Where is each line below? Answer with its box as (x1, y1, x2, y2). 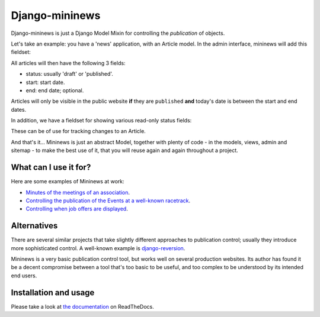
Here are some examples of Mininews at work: (11, 178, 124, 185)
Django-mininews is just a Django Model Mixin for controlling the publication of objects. (11, 30, 225, 37)
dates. (11, 106, 27, 113)
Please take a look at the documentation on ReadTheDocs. (11, 303, 154, 310)
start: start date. (25, 79, 65, 86)
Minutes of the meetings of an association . (25, 189, 130, 196)
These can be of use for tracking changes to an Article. (11, 128, 146, 135)
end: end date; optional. (25, 86, 84, 94)
